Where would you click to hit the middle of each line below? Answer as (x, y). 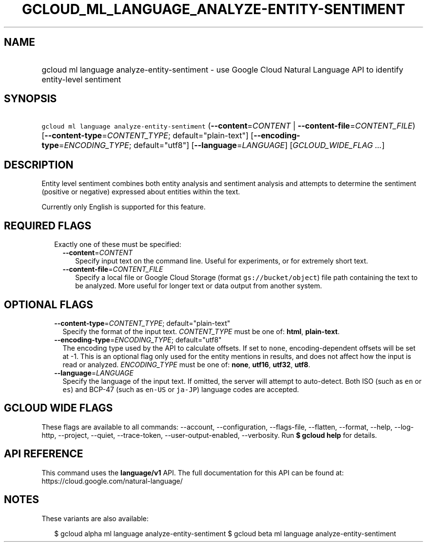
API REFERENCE (44, 454)
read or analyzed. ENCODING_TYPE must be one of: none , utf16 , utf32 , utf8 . (186, 364)
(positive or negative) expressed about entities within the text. (141, 192)
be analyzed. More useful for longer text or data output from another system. (199, 286)
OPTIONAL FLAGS (49, 304)
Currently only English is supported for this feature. (124, 207)
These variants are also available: (95, 518)
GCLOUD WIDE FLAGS (58, 408)
